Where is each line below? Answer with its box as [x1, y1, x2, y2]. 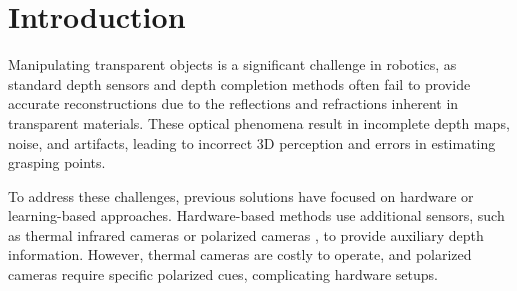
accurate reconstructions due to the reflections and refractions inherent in [8, 93, 459, 114]
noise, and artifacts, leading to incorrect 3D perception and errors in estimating [8, 132, 496, 153]
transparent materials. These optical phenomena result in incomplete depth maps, [8, 112, 510, 133]
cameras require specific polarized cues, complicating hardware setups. [8, 264, 438, 285]
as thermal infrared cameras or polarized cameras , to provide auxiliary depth [8, 224, 484, 245]
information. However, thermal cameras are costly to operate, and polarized [8, 244, 472, 265]
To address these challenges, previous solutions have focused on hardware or [8, 185, 474, 206]
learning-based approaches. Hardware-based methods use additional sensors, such [8, 205, 505, 226]
